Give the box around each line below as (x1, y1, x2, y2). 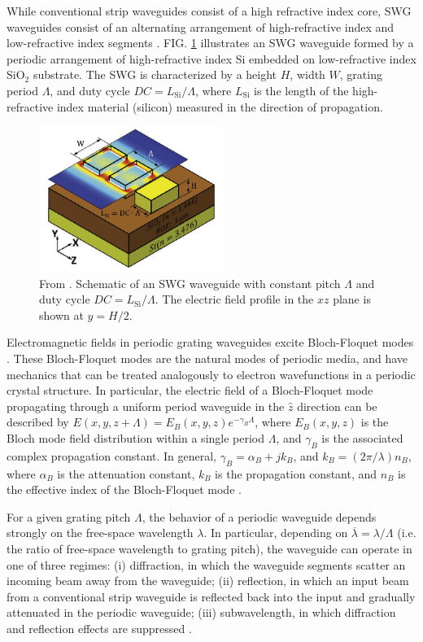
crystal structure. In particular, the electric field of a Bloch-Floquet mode (7, 382, 373, 399)
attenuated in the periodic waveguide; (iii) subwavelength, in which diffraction (7, 604, 396, 621)
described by (7, 413, 69, 430)
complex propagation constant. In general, (7, 447, 217, 464)
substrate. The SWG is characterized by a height (33, 66, 277, 83)
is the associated (321, 429, 403, 446)
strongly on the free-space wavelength (7, 524, 194, 541)
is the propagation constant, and (215, 465, 377, 482)
